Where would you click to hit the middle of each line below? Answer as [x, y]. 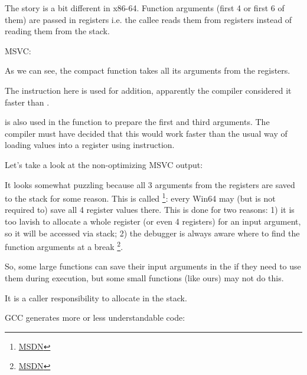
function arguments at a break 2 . [64, 246]
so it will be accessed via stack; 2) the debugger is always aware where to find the [152, 233]
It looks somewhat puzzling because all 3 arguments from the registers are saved [150, 184]
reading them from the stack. [57, 31]
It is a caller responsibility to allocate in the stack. [96, 297]
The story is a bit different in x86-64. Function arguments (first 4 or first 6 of [145, 8]
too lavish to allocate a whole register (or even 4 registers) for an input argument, [153, 221]
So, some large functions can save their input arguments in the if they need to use [153, 266]
